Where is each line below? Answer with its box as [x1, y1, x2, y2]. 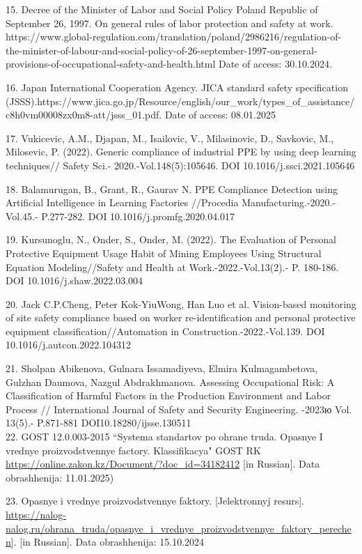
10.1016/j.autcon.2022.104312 [6, 337, 132, 352]
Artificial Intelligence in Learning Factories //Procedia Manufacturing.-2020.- [6, 195, 336, 210]
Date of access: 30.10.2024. [218, 56, 332, 71]
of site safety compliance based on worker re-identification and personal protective [6, 310, 356, 325]
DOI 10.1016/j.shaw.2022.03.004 [6, 273, 143, 288]
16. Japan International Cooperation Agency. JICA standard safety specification [6, 79, 348, 94]
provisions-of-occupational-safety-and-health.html [6, 56, 216, 71]
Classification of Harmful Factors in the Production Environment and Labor [6, 388, 331, 403]
